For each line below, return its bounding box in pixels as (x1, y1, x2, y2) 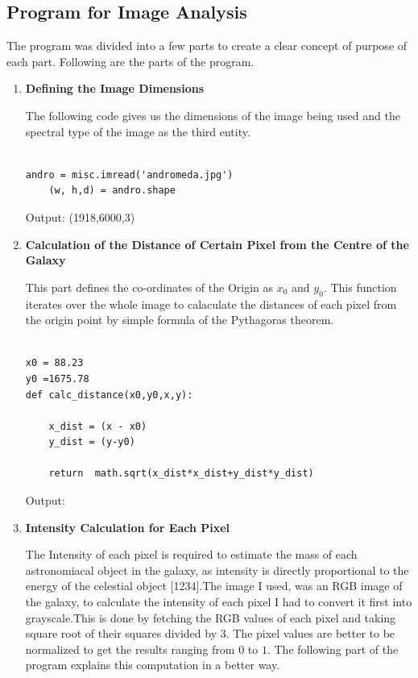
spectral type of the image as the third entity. (25, 123, 250, 139)
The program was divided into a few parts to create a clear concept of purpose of (6, 37, 408, 54)
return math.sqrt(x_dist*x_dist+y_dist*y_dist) (48, 468, 314, 480)
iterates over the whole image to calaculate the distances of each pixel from (25, 295, 397, 312)
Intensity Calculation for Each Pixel (25, 518, 230, 535)
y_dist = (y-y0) (48, 436, 135, 448)
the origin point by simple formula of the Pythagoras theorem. (25, 311, 334, 328)
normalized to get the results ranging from (25, 640, 235, 657)
